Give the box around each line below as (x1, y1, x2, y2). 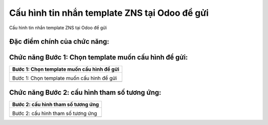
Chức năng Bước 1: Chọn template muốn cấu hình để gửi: (9, 53, 188, 62)
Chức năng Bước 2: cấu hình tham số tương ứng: (9, 88, 161, 96)
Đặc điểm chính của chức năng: (9, 38, 109, 46)
